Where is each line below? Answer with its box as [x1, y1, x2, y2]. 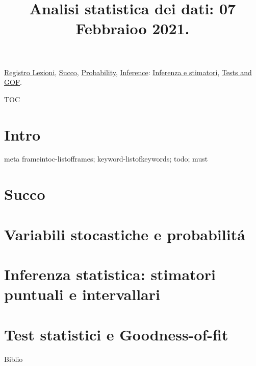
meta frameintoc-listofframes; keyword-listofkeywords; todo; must [4, 153, 208, 164]
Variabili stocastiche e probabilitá [4, 223, 245, 244]
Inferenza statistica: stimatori [4, 264, 216, 284]
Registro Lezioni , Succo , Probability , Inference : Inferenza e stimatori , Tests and [4, 66, 252, 77]
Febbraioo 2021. [75, 18, 190, 39]
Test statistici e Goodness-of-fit [4, 324, 228, 345]
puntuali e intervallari [4, 284, 160, 305]
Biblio [4, 353, 23, 364]
